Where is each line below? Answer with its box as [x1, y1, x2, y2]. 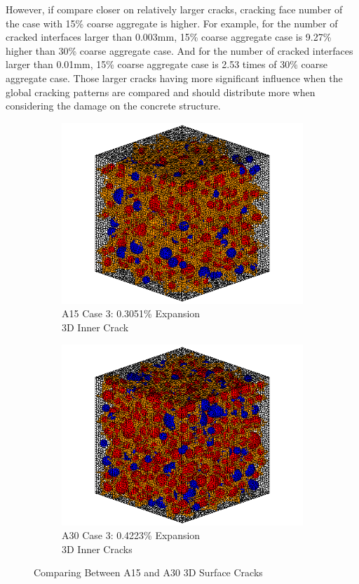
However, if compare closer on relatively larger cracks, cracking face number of [6, 2, 343, 16]
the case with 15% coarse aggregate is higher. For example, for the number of [6, 15, 338, 30]
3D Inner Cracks [62, 541, 133, 556]
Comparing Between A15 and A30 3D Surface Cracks [34, 565, 263, 580]
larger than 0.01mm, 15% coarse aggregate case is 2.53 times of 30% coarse [6, 57, 327, 72]
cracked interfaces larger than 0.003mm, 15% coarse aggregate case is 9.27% [6, 29, 332, 44]
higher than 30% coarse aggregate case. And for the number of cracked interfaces [6, 43, 353, 58]
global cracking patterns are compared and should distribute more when [6, 84, 316, 99]
